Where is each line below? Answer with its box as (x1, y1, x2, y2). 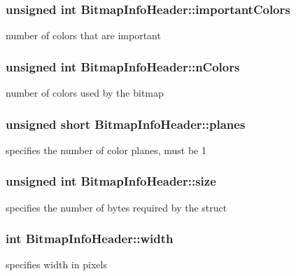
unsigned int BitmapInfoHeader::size (6, 172, 216, 190)
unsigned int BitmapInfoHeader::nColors (6, 57, 240, 75)
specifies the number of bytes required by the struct (6, 200, 227, 214)
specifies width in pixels (6, 257, 107, 272)
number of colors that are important (6, 28, 161, 43)
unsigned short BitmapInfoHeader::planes (6, 115, 246, 132)
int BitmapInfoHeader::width (6, 230, 174, 247)
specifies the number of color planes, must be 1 (6, 142, 206, 157)
